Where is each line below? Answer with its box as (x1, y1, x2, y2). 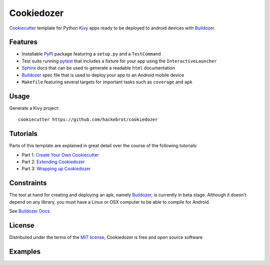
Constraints (9, 179, 47, 187)
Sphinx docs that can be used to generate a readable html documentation (21, 65, 175, 71)
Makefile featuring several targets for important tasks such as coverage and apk (21, 79, 192, 85)
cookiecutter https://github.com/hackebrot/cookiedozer (18, 117, 158, 122)
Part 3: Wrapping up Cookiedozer (21, 166, 91, 172)
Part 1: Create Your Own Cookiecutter (21, 152, 99, 158)
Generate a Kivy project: (9, 105, 59, 111)
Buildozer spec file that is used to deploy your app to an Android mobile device (21, 72, 184, 78)
